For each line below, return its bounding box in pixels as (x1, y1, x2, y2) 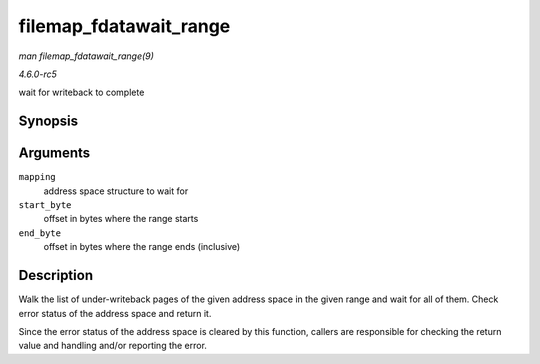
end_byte (18, 227, 62, 239)
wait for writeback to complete (18, 86, 145, 99)
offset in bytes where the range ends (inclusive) (43, 241, 241, 253)
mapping (18, 171, 57, 183)
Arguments (18, 145, 91, 162)
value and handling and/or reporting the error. (18, 340, 207, 352)
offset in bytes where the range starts (43, 213, 199, 225)
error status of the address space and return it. (18, 307, 212, 319)
